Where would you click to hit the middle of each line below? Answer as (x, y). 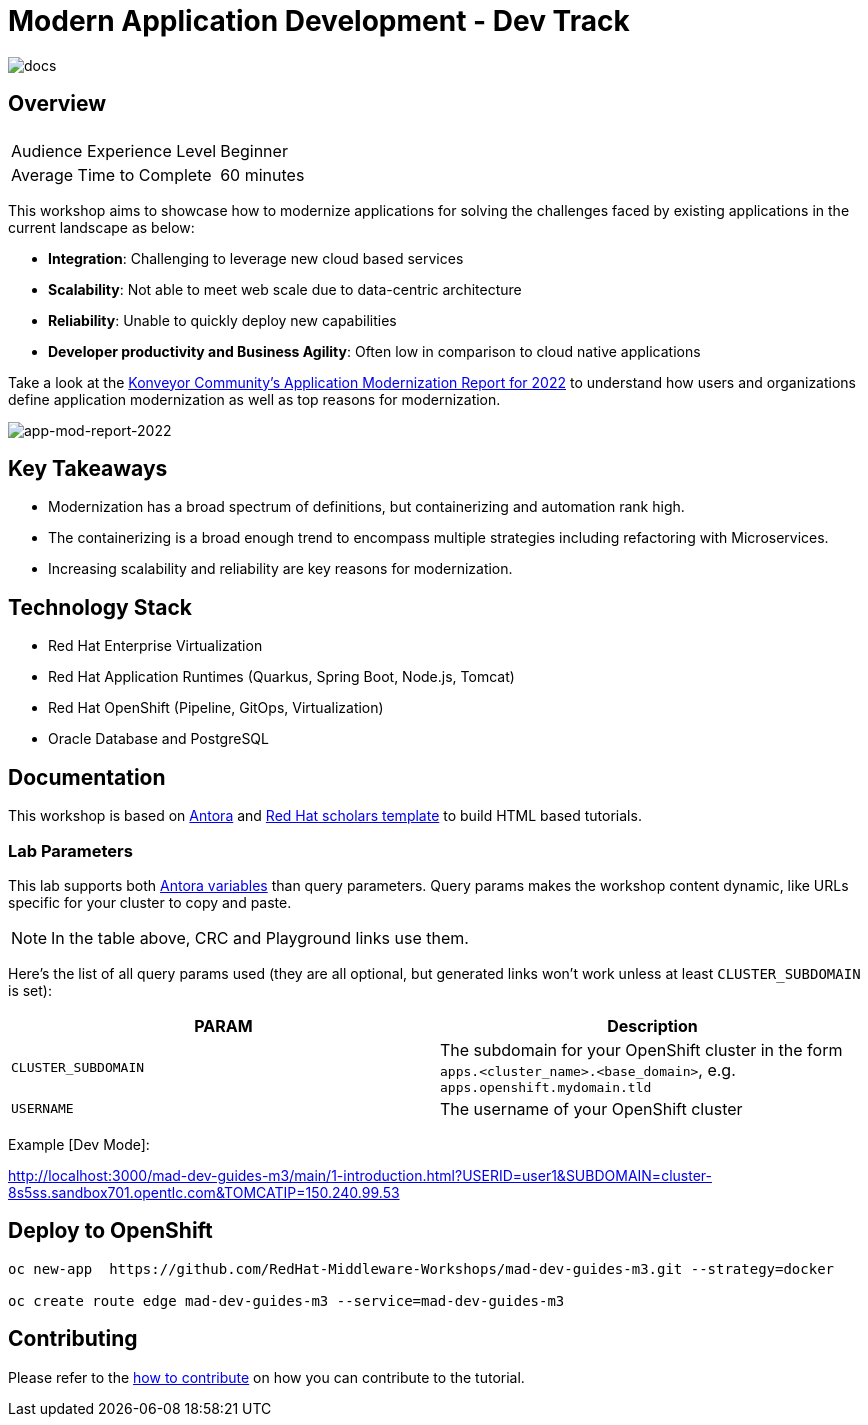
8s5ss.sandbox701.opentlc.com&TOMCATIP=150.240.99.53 (204, 1192)
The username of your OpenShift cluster (591, 1108)
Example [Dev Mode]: (79, 1144)
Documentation (87, 777)
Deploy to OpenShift (110, 1231)
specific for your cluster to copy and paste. (150, 902)
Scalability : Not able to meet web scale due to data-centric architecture (285, 289)
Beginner (254, 150)
